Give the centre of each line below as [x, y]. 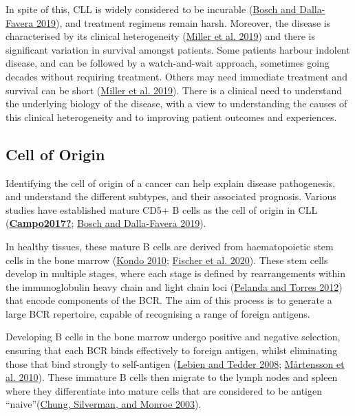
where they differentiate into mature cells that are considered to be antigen [164, 390]
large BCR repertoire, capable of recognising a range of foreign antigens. [158, 313]
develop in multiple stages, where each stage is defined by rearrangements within [176, 273]
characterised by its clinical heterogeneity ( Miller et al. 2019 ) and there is [160, 36]
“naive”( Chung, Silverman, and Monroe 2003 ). [104, 404]
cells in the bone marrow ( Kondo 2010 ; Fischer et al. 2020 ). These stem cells [167, 260]
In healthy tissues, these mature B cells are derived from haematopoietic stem [170, 246]
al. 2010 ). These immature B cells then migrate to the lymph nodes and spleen [172, 377]
